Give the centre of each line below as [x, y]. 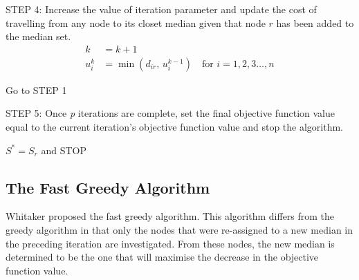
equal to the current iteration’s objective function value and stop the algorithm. [175, 127]
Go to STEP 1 [36, 90]
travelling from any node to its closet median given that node [136, 22]
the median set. [38, 36]
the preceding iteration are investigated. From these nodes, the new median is [170, 243]
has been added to [315, 22]
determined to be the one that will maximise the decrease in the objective [162, 257]
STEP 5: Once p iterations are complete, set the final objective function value [170, 113]
